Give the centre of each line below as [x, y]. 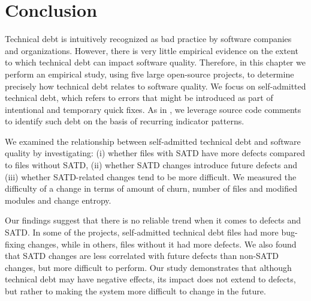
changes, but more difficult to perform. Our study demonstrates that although [148, 267]
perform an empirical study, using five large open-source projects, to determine [150, 74]
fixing [15, 244]
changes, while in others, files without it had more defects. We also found [162, 244]
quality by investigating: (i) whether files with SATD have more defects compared [155, 153]
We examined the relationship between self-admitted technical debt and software [153, 141]
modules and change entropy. [58, 200]
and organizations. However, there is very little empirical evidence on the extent [152, 50]
